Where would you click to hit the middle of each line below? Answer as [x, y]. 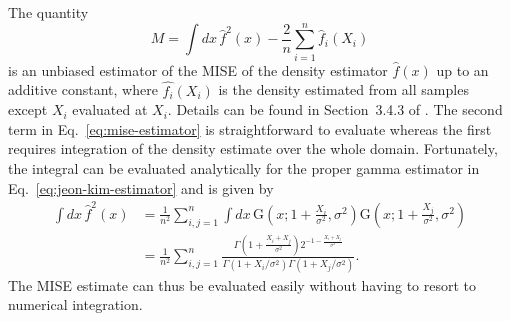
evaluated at [110, 109]
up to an [462, 69]
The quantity [48, 12]
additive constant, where [83, 89]
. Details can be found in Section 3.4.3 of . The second [335, 109]
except [28, 109]
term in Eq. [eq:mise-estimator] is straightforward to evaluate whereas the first [250, 128]
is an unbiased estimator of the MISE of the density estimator [198, 69]
